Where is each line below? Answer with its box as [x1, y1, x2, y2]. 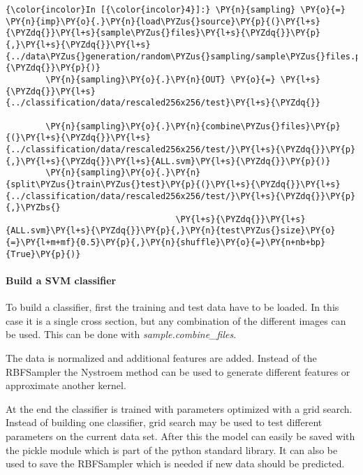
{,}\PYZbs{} [6, 203, 61, 213]
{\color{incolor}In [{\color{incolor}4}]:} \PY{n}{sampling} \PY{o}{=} [6, 5, 346, 15]
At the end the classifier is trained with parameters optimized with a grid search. [6, 401, 353, 416]
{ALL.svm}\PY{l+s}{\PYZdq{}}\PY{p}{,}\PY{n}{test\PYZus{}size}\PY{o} [6, 226, 336, 236]
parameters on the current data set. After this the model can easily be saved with [6, 428, 355, 443]
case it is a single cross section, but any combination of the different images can [6, 313, 346, 328]
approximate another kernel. [6, 378, 126, 393]
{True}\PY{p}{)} [6, 249, 81, 259]
